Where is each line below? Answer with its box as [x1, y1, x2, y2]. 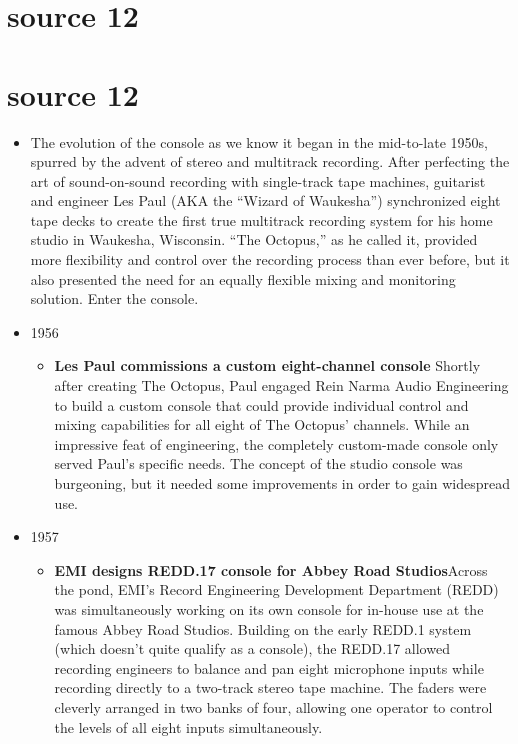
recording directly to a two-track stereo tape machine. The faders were [54, 677, 487, 698]
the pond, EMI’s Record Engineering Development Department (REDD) [54, 579, 499, 600]
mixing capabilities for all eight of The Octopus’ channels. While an [54, 414, 470, 435]
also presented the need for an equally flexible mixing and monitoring [30, 268, 456, 289]
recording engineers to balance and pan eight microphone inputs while [54, 657, 484, 678]
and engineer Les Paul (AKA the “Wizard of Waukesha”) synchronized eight [30, 190, 501, 211]
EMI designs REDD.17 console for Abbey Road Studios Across [54, 559, 488, 580]
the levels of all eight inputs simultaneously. [54, 716, 323, 737]
